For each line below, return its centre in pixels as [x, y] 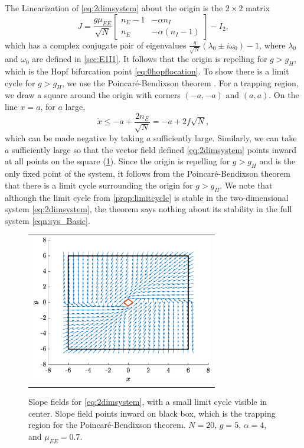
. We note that [246, 185]
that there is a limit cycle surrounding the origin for [99, 185]
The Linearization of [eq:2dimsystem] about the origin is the [114, 8]
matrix [258, 8]
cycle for [20, 82]
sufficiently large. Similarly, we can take [225, 138]
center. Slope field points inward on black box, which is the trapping [152, 413]
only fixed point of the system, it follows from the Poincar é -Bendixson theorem [148, 173]
